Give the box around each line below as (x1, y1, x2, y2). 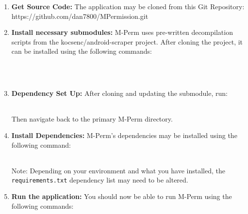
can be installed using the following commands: (11, 46, 152, 56)
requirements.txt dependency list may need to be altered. (11, 175, 188, 185)
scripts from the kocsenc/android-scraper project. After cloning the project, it (11, 36, 243, 46)
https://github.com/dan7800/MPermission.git (11, 11, 149, 21)
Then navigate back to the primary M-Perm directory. (11, 114, 173, 124)
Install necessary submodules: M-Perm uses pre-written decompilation (11, 27, 233, 37)
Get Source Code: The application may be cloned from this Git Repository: (11, 1, 245, 11)
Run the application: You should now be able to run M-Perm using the (11, 191, 232, 201)
